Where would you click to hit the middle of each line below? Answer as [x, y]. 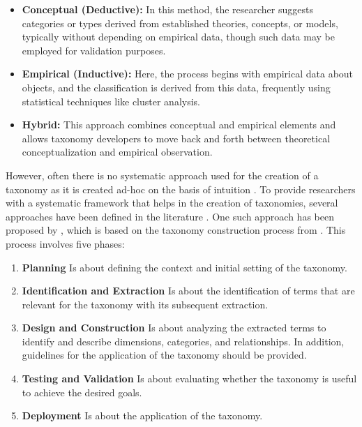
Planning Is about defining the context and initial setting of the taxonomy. [184, 267]
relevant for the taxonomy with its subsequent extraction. [145, 304]
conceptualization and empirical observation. [117, 152]
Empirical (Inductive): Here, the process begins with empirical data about [188, 74]
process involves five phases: [65, 243]
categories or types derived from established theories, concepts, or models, [180, 23]
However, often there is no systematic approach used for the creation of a [162, 175]
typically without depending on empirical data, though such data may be [178, 37]
